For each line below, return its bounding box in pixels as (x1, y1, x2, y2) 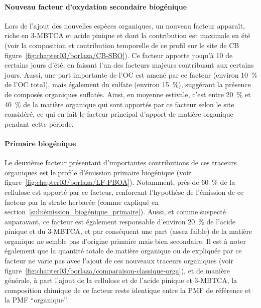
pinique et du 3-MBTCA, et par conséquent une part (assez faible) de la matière (5, 226, 252, 236)
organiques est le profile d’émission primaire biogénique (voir (5, 167, 191, 177)
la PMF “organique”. (5, 294, 68, 305)
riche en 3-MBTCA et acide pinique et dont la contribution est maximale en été (5, 30, 250, 41)
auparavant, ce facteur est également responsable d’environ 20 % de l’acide (5, 216, 236, 226)
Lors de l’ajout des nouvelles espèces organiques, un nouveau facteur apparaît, (5, 20, 245, 31)
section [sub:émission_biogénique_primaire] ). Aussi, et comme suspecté (5, 206, 226, 217)
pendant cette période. (5, 118, 74, 129)
